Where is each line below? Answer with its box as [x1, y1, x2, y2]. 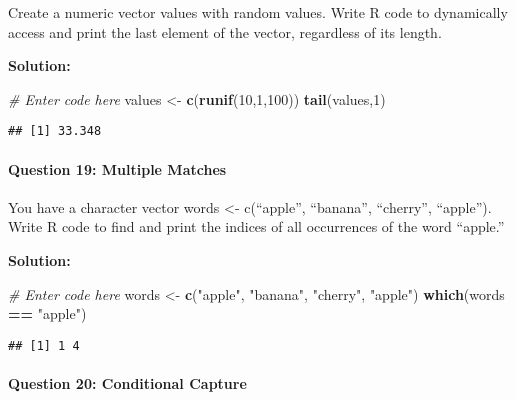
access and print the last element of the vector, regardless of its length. [8, 21, 442, 42]
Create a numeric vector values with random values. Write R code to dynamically [8, 2, 508, 22]
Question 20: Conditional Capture [8, 373, 247, 394]
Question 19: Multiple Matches [8, 158, 227, 179]
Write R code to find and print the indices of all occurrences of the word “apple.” [8, 216, 505, 237]
